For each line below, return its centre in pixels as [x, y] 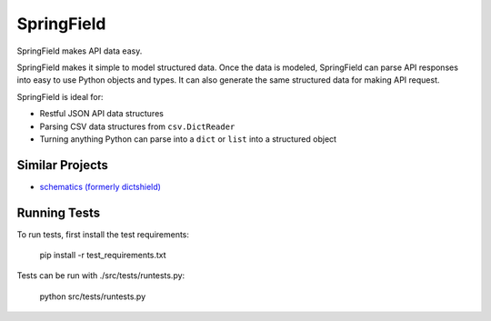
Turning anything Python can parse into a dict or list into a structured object [188, 139]
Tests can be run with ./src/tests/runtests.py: [101, 276]
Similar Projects [63, 165]
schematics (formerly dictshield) [100, 186]
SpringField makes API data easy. [80, 51]
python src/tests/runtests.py [93, 296]
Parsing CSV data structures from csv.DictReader [137, 126]
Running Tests [58, 212]
